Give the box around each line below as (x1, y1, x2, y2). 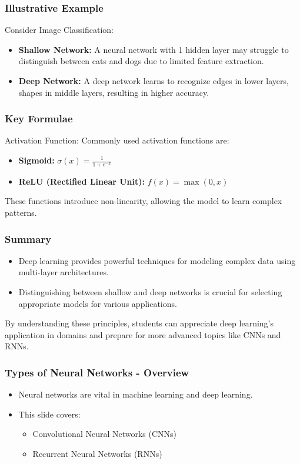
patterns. (5, 206, 37, 219)
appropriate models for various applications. (18, 297, 177, 309)
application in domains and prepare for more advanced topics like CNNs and (5, 328, 281, 341)
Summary (5, 231, 52, 246)
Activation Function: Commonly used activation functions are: (5, 134, 229, 146)
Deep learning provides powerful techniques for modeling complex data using (18, 254, 296, 266)
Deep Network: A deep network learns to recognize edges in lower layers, (18, 75, 289, 86)
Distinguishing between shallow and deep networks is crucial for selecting (18, 286, 282, 298)
